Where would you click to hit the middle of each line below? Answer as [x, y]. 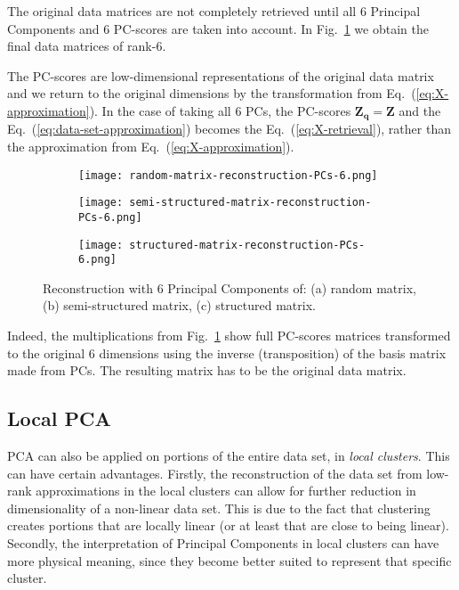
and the [420, 110]
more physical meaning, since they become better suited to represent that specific [229, 560]
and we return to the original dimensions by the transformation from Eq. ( [212, 93]
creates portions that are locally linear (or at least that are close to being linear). [228, 525]
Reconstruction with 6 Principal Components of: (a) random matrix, [229, 287]
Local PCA [59, 418]
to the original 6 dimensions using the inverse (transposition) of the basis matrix [227, 352]
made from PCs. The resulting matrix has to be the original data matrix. [207, 370]
